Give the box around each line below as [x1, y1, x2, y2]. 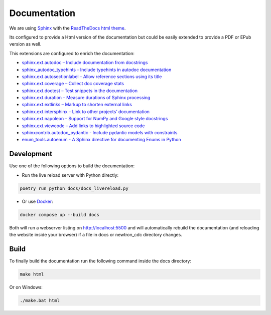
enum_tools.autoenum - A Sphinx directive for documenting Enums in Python [22, 137, 181, 143]
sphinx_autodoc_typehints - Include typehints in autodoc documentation [22, 67, 172, 73]
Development [9, 150, 53, 158]
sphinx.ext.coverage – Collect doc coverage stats [22, 81, 124, 87]
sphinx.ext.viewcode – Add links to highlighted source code [22, 123, 145, 129]
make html [20, 271, 44, 277]
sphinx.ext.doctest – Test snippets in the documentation [22, 88, 138, 94]
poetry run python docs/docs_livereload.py [20, 185, 129, 191]
